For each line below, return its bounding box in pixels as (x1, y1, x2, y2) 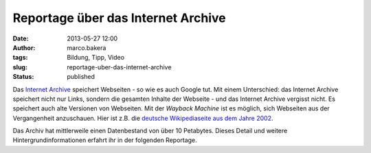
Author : (12, 43, 36, 51)
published (67, 73, 95, 81)
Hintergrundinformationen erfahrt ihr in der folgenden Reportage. (12, 136, 197, 144)
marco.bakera (67, 43, 106, 51)
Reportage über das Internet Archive (12, 10, 226, 25)
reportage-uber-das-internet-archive (67, 62, 172, 71)
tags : (12, 54, 28, 62)
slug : (12, 62, 27, 71)
